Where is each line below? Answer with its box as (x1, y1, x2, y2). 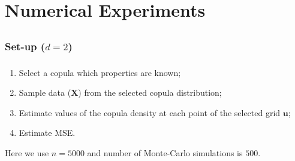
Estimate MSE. (19, 126, 76, 139)
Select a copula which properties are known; (19, 66, 181, 78)
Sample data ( (19, 86, 71, 99)
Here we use (5, 146, 49, 159)
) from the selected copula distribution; (78, 86, 222, 99)
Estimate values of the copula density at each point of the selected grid (19, 106, 281, 119)
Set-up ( (5, 38, 46, 53)
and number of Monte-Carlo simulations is (87, 146, 243, 159)
